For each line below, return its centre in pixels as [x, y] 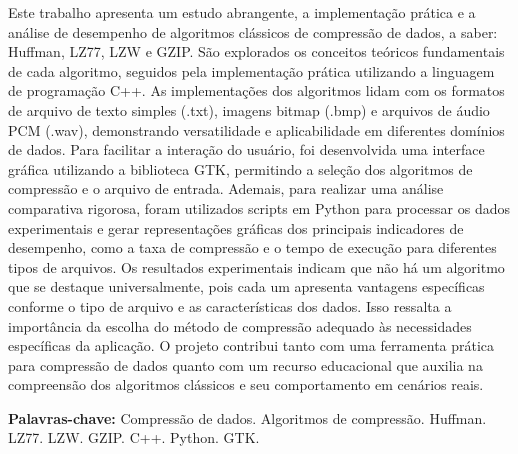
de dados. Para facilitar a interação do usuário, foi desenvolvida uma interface [246, 149]
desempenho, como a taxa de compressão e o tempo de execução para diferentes [252, 247]
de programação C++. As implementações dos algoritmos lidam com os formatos [256, 90]
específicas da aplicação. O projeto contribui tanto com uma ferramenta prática [251, 345]
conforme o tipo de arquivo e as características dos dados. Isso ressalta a [230, 305]
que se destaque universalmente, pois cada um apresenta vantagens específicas [246, 286]
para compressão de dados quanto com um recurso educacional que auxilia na [245, 364]
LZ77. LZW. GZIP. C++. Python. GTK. [134, 437]
